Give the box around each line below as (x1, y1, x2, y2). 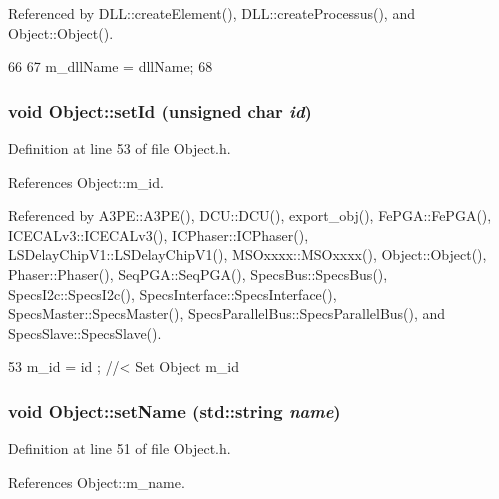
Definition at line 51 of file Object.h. (8, 438, 231, 459)
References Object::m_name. (8, 471, 185, 492)
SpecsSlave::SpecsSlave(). (8, 322, 162, 343)
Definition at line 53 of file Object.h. (8, 138, 231, 158)
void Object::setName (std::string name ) (8, 398, 341, 423)
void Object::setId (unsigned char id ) (8, 98, 312, 123)
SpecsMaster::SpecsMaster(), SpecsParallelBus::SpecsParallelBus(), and (8, 303, 446, 324)
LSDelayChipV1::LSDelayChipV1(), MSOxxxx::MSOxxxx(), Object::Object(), (8, 244, 487, 265)
